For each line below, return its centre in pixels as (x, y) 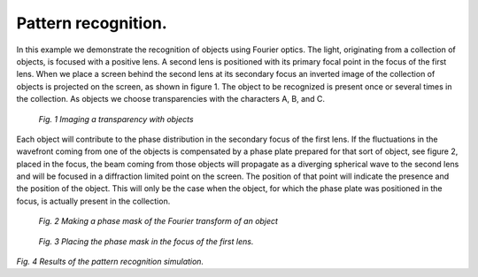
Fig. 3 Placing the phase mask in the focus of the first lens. (146, 241)
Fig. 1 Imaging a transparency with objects (116, 119)
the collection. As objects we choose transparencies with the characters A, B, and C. (171, 99)
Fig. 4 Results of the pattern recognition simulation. (110, 262)
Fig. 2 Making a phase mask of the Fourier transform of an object (158, 221)
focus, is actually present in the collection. (93, 201)
